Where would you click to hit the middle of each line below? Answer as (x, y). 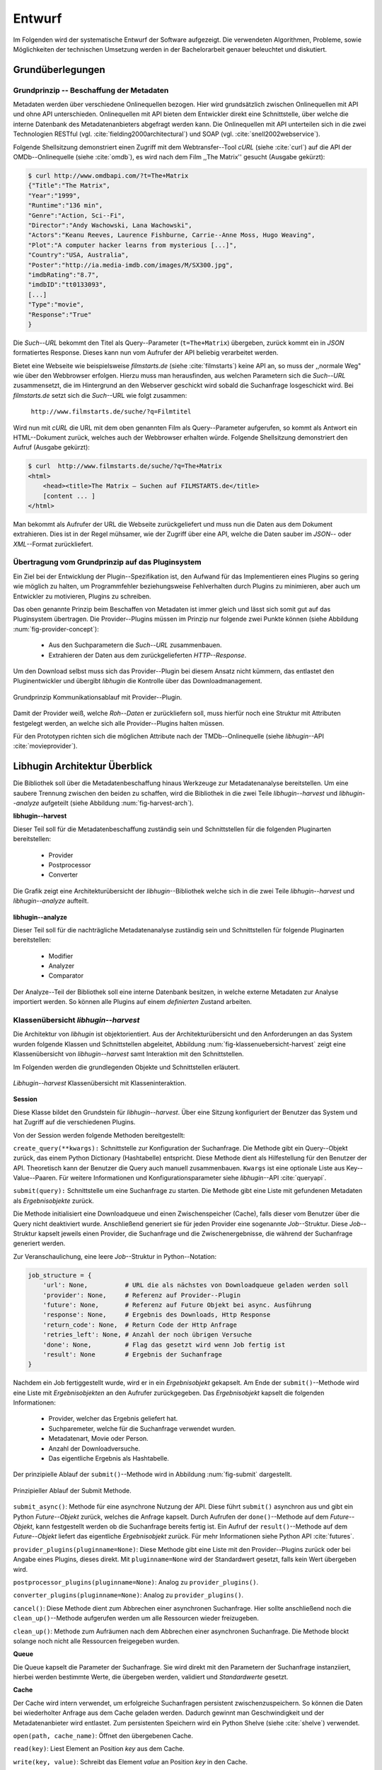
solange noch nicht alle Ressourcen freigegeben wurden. (96, 1641)
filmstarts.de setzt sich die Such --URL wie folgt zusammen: (100, 395)
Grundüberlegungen (59, 70)
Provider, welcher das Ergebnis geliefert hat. (113, 1419)
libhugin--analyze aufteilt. (51, 901)
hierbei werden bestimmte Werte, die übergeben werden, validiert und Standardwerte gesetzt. (151, 1677)
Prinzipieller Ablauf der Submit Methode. (73, 1490)
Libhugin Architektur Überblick (83, 766)
